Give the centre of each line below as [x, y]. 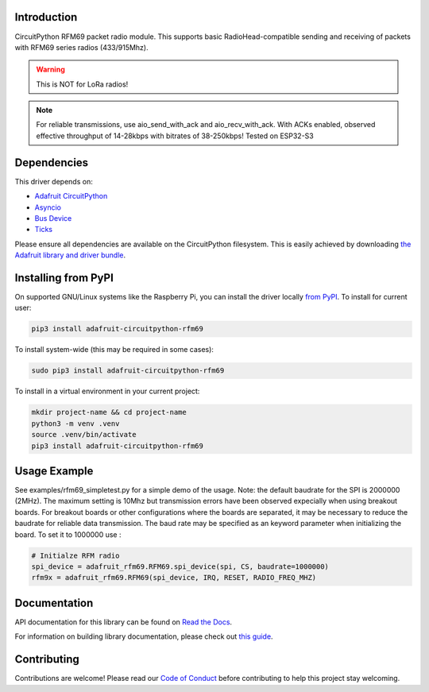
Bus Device [53, 218]
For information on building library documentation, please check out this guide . [144, 636]
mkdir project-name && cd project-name [109, 412]
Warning [50, 70]
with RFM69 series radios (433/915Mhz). [81, 47]
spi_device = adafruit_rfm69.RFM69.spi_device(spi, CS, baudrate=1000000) [180, 566]
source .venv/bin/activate [84, 435]
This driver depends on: [54, 181]
